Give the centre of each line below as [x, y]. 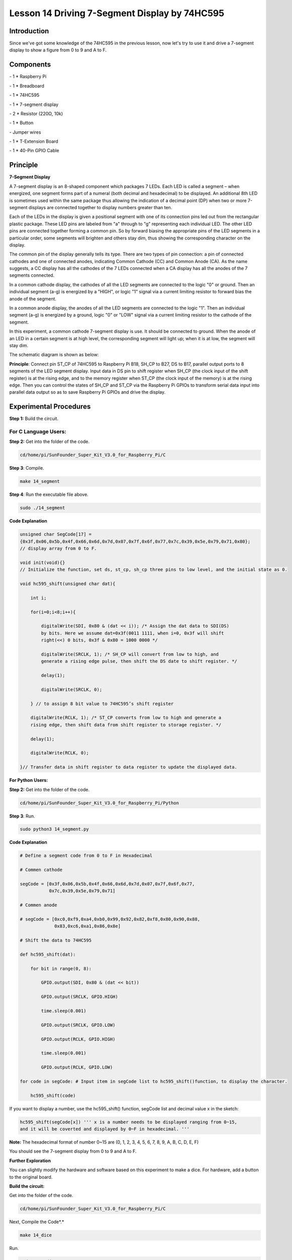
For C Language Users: [38, 432]
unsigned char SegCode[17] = [56, 534]
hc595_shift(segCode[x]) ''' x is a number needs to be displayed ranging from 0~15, [128, 1122]
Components [30, 65]
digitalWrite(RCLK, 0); [60, 753]
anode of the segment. [33, 299]
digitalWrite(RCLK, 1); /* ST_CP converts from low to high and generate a [126, 718]
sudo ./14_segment [42, 508]
